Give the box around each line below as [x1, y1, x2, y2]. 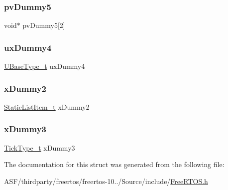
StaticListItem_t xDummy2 [4, 101, 90, 112]
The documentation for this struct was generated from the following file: [4, 159, 225, 170]
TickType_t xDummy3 [4, 142, 75, 153]
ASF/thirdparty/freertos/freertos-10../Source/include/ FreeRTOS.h [4, 176, 208, 186]
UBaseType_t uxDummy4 [4, 61, 85, 71]
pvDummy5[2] [22, 20, 65, 30]
